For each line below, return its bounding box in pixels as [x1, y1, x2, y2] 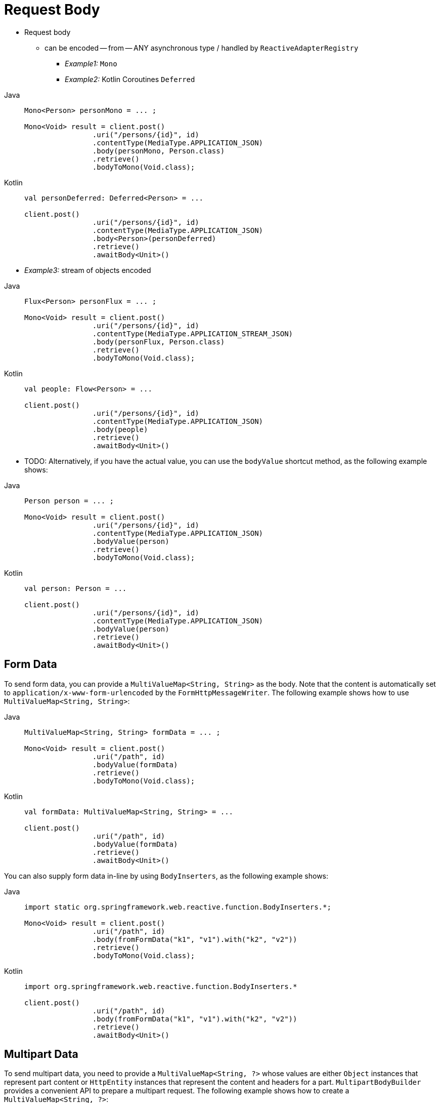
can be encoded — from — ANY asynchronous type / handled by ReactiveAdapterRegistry [45, 43, 359, 52]
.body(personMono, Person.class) [92, 146, 225, 155]
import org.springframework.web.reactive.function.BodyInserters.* [24, 982, 297, 991]
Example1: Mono [65, 59, 117, 68]
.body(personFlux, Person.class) [92, 337, 225, 346]
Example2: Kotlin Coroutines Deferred [65, 74, 195, 84]
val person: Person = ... [24, 584, 127, 593]
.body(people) [92, 425, 148, 434]
